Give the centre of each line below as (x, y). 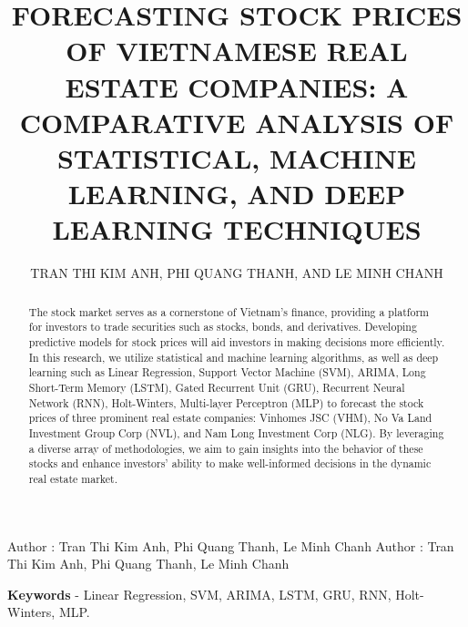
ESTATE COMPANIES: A (237, 86)
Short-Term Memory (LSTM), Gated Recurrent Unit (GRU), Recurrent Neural (217, 387)
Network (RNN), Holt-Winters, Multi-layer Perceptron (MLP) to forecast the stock (226, 402)
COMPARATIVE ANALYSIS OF (237, 122)
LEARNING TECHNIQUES (237, 229)
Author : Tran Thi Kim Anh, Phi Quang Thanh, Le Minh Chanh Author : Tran (231, 545)
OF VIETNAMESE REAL (237, 51)
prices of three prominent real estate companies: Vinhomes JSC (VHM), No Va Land (230, 418)
